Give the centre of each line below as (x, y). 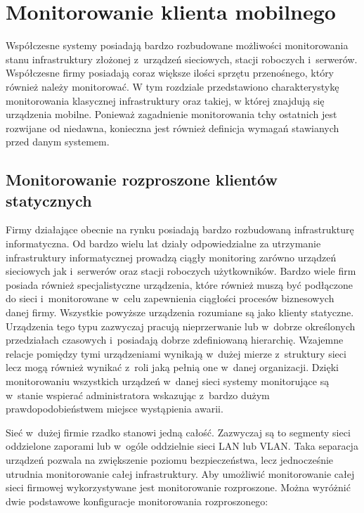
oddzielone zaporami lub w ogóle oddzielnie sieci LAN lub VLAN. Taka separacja (182, 446)
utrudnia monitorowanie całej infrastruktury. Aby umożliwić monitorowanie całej (180, 473)
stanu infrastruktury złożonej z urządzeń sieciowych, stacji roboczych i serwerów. (182, 59)
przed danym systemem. (58, 142)
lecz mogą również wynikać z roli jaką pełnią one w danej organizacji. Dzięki (172, 367)
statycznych (49, 200)
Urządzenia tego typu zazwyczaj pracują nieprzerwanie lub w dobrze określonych (181, 326)
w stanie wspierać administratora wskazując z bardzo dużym (138, 395)
